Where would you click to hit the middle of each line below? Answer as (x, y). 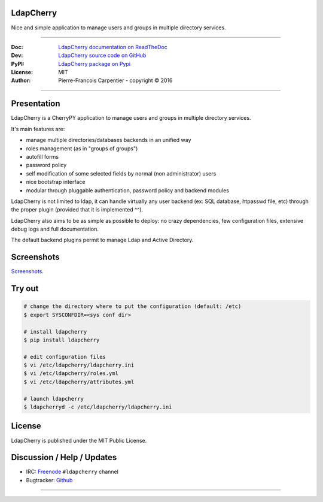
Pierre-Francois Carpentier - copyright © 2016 (115, 80)
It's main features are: (38, 129)
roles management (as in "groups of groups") (82, 148)
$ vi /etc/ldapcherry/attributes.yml (79, 382)
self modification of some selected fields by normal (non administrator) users (121, 173)
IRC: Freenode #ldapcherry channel (72, 472)
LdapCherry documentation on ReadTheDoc (113, 47)
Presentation (36, 104)
